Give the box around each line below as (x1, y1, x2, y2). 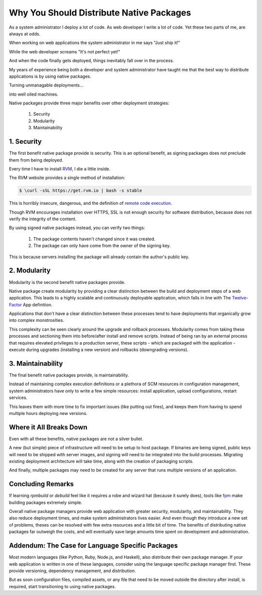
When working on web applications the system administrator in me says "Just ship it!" (9, 40, 180, 46)
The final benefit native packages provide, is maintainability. (9, 372, 129, 378)
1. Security (9, 137, 42, 146)
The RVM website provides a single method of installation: (9, 175, 126, 181)
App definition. (22, 301, 53, 308)
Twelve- (232, 295, 248, 301)
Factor (9, 301, 22, 308)
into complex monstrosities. (9, 317, 65, 323)
